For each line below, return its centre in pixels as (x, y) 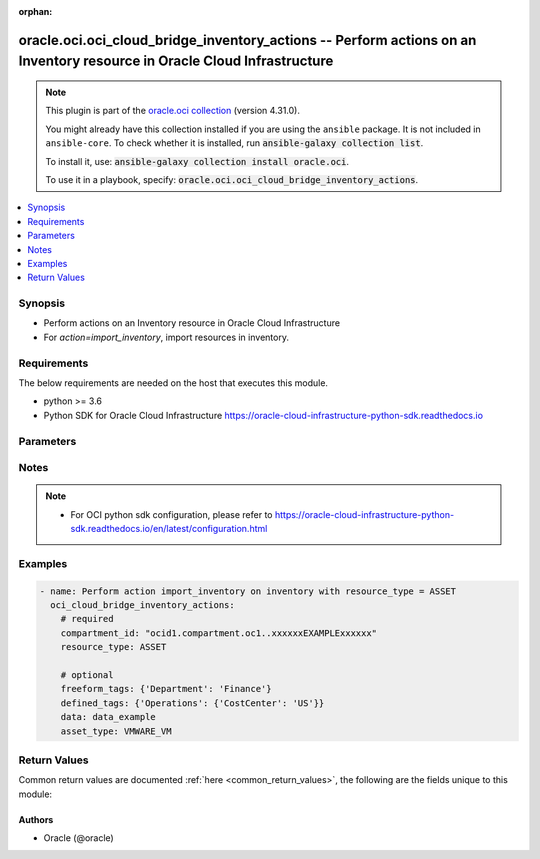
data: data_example (108, 717)
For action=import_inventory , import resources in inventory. (166, 337)
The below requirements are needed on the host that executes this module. (173, 382)
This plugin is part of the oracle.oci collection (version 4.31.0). (172, 111)
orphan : (35, 11)
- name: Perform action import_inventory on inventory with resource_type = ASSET (248, 591)
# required (87, 619)
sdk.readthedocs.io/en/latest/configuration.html (169, 529)
